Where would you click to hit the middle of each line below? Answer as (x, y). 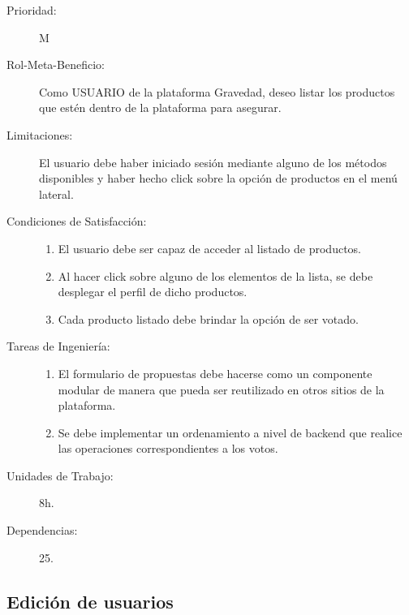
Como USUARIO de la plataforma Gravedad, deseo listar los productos (217, 91)
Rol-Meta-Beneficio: (56, 65)
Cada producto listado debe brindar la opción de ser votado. (208, 318)
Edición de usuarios (90, 601)
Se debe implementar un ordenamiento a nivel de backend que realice (230, 432)
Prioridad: (32, 10)
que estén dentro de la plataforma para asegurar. (160, 108)
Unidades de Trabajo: (60, 475)
